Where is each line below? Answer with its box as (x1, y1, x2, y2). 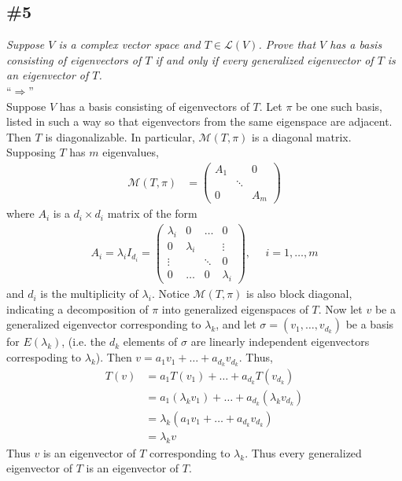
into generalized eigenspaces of (161, 300, 308, 317)
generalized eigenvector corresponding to (6, 316, 201, 332)
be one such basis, (296, 97, 382, 114)
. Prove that (258, 36, 316, 53)
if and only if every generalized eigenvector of (155, 51, 374, 68)
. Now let (318, 300, 363, 317)
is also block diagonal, (246, 285, 352, 302)
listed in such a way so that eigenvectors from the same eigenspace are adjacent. (6, 113, 393, 130)
